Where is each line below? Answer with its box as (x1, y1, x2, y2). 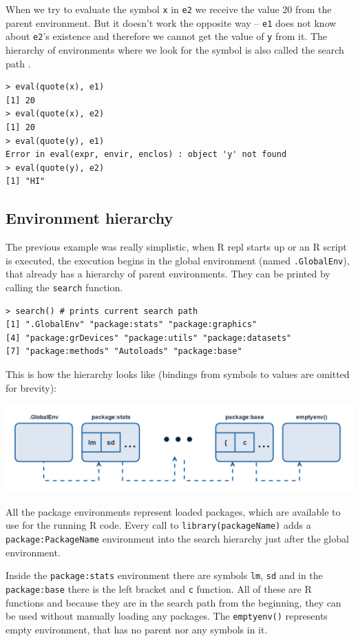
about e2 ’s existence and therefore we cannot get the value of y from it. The (6, 29, 328, 43)
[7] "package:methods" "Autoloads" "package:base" (6, 346, 242, 357)
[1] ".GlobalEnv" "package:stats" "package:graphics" (6, 319, 257, 330)
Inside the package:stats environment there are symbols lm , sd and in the (6, 568, 323, 582)
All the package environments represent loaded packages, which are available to (6, 504, 341, 518)
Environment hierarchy (6, 207, 173, 229)
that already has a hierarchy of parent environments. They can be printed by (6, 266, 330, 281)
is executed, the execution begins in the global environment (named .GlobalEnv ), (6, 253, 350, 267)
